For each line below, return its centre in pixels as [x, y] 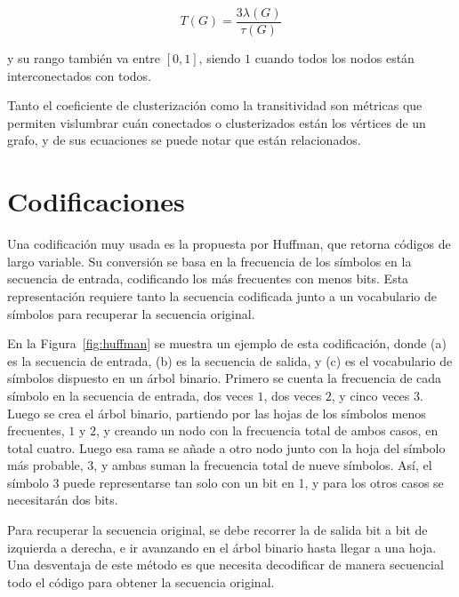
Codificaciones [96, 201]
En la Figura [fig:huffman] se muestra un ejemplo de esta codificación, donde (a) [227, 343]
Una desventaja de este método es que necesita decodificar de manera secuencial [225, 565]
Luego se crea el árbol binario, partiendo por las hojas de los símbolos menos [217, 413]
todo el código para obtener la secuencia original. [141, 581]
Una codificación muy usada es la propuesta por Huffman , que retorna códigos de [229, 244]
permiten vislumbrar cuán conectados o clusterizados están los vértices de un [217, 122]
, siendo [220, 58]
